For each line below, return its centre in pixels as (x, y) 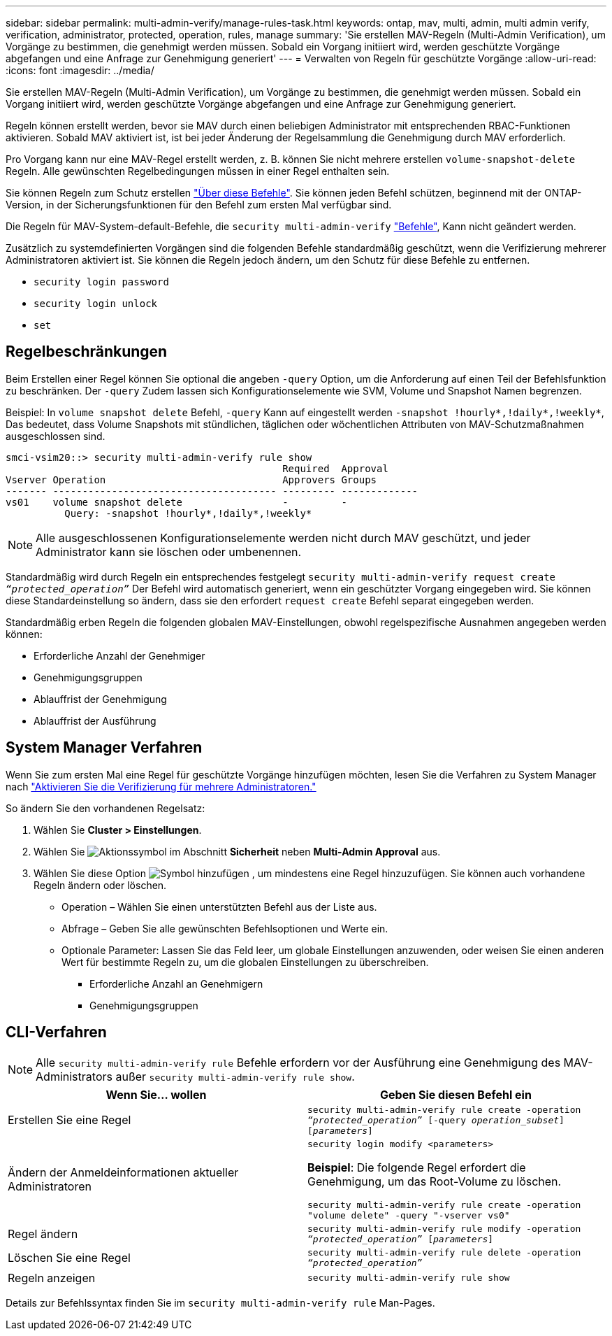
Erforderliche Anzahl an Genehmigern (176, 983)
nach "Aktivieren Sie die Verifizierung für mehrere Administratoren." (161, 786)
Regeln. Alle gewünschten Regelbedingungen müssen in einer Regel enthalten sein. (198, 171)
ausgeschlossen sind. (56, 436)
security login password (101, 282)
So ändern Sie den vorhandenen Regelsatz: (105, 808)
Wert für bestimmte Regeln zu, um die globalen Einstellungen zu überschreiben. (245, 962)
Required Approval (335, 468)
